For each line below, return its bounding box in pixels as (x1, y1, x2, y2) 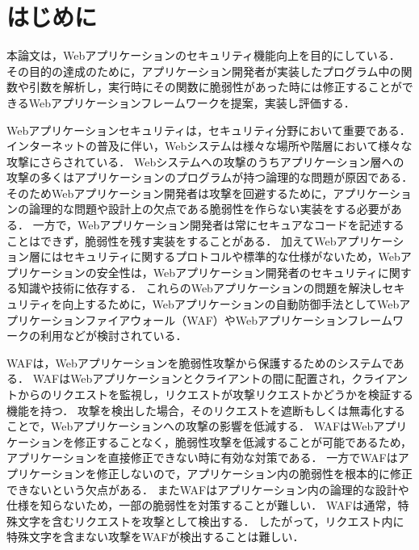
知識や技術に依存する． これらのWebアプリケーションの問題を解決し (17, 279, 383, 296)
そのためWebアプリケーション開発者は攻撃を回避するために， (6, 184, 333, 201)
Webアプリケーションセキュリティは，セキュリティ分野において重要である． (6, 121, 411, 138)
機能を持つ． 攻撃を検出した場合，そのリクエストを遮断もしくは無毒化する (6, 401, 405, 418)
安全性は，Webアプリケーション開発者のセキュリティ (96, 263, 378, 280)
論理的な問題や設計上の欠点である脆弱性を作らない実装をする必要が (28, 200, 391, 217)
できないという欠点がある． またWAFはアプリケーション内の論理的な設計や (6, 481, 409, 498)
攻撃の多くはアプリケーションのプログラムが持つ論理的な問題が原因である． (6, 169, 413, 186)
